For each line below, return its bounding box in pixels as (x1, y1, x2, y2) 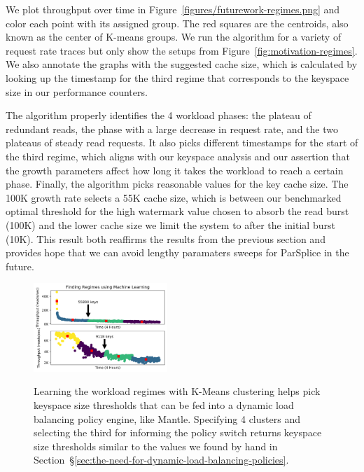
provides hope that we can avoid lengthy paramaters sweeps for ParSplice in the (6, 245, 349, 260)
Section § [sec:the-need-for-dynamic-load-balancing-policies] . (34, 452, 289, 467)
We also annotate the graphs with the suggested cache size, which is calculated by (6, 57, 358, 71)
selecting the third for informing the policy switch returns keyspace (34, 425, 322, 440)
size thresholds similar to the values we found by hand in (34, 438, 278, 453)
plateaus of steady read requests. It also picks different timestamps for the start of (6, 135, 358, 150)
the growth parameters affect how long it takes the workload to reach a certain (6, 162, 344, 177)
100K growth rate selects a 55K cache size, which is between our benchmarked (6, 190, 342, 204)
